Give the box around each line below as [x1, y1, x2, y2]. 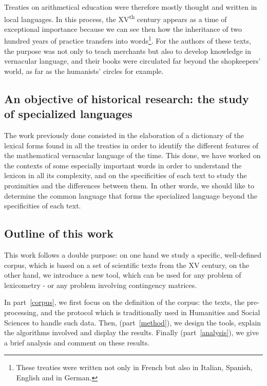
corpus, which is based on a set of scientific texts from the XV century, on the [4, 259, 250, 270]
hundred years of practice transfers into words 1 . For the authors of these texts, [4, 34, 251, 46]
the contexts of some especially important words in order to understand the [4, 160, 242, 170]
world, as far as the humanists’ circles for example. [4, 65, 164, 76]
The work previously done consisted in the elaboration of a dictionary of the [4, 130, 244, 141]
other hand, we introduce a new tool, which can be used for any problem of [4, 269, 241, 280]
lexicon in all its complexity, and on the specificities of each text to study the [4, 170, 247, 181]
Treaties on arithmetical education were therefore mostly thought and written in [4, 2, 257, 12]
